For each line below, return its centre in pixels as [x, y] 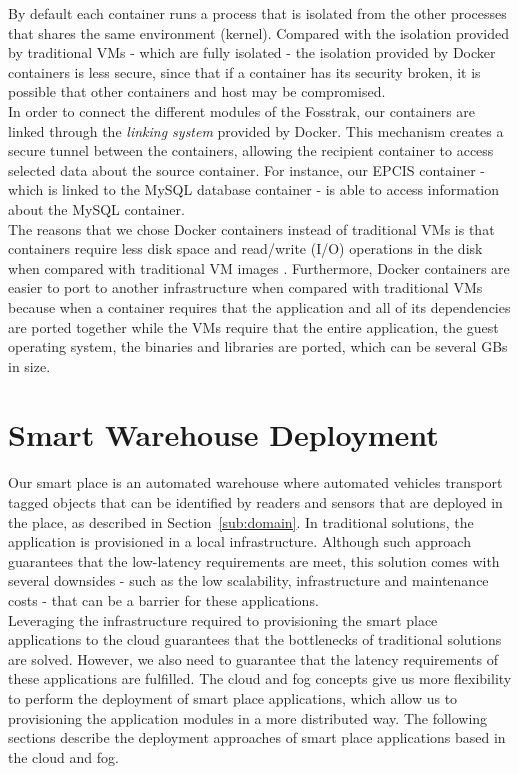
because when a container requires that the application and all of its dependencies [259, 306]
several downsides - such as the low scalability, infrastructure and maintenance [248, 580]
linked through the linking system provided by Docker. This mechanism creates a [256, 130]
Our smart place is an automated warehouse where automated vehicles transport [255, 482]
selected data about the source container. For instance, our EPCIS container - [247, 169]
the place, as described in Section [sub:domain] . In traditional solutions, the [241, 521]
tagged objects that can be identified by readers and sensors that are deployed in [255, 502]
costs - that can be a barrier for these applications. [163, 599]
